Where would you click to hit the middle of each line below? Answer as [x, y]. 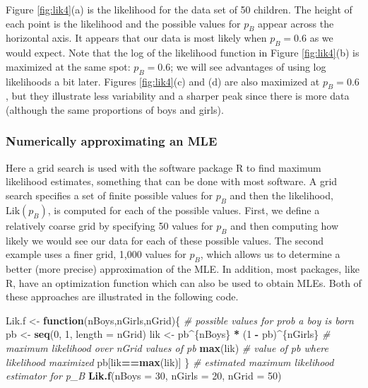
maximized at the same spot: [68, 66]
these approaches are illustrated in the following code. [122, 296]
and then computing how [285, 225]
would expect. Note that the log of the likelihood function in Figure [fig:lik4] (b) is [183, 53]
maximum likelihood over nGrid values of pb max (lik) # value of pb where [167, 347]
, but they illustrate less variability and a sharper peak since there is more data [178, 96]
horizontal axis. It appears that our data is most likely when [136, 38]
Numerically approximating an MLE [112, 141]
